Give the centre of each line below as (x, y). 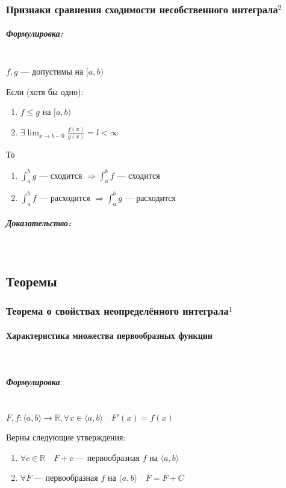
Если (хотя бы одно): (45, 91)
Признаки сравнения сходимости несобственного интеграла (142, 9)
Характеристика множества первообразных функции (109, 335)
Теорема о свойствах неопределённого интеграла (117, 311)
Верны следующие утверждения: (66, 437)
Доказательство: (39, 223)
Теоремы (32, 281)
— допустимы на (52, 71)
